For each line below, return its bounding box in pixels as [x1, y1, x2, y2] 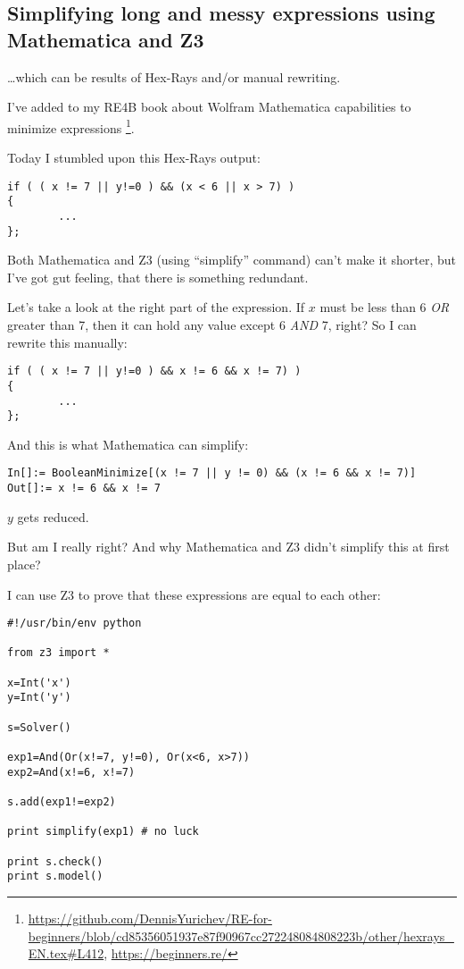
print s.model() [7, 870, 104, 883]
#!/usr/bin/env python [7, 617, 142, 630]
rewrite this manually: [7, 333, 128, 351]
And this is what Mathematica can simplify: [7, 434, 249, 453]
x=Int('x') [7, 676, 71, 689]
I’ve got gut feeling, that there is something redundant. [7, 267, 309, 286]
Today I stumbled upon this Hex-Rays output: [7, 148, 261, 167]
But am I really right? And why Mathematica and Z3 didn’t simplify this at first [7, 537, 450, 556]
